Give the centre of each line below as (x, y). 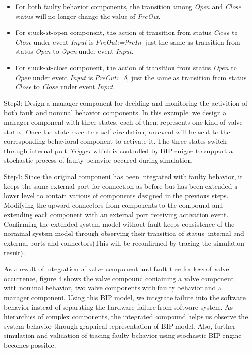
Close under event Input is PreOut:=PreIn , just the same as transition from (128, 42)
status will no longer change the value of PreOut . (88, 16)
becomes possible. (30, 345)
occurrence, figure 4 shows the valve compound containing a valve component (119, 278)
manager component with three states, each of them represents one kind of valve (123, 122)
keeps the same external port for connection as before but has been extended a (121, 186)
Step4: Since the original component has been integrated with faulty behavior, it (123, 176)
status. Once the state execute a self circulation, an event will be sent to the (117, 131)
